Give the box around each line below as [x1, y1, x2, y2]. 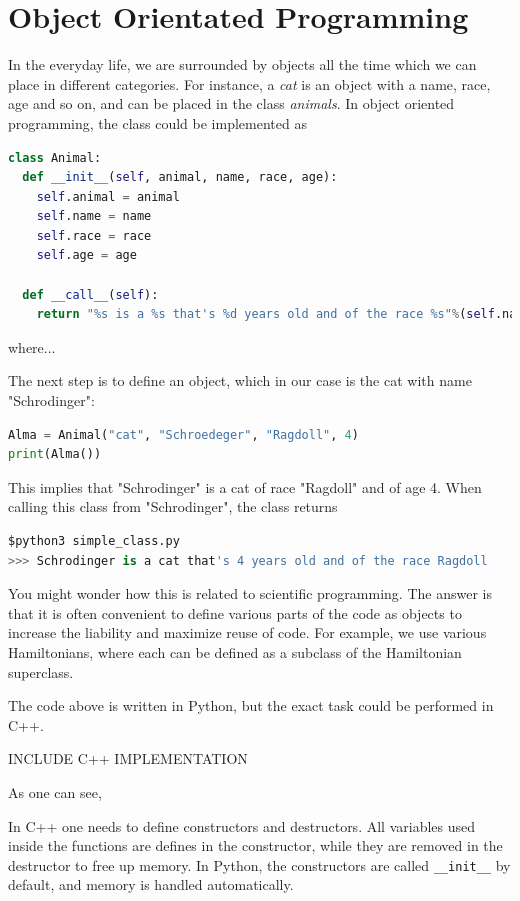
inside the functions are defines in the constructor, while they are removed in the [8, 835, 503, 856]
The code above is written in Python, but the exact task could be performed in [8, 695, 494, 716]
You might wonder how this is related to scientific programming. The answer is [8, 583, 492, 604]
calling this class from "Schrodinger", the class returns [8, 496, 338, 517]
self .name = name [36, 209, 152, 224]
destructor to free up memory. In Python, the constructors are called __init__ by [8, 854, 511, 875]
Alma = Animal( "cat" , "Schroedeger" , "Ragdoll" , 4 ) [8, 427, 359, 442]
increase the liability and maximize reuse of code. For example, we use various [8, 622, 487, 643]
